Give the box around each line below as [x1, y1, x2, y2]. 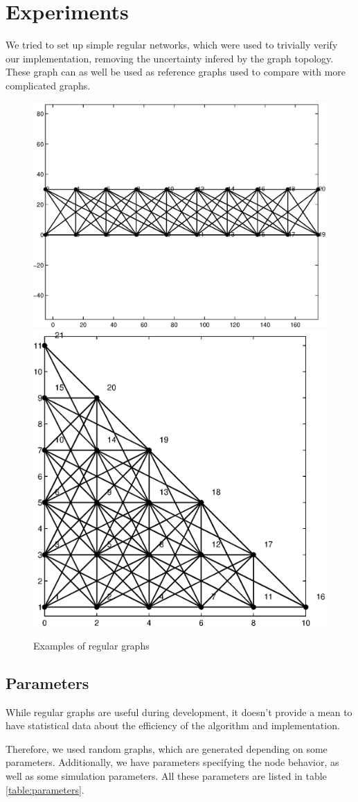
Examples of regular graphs [33, 638, 150, 652]
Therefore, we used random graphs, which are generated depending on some [6, 741, 328, 756]
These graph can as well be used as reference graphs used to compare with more [6, 64, 346, 79]
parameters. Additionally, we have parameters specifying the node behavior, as [6, 755, 339, 769]
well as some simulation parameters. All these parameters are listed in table [6, 768, 327, 783]
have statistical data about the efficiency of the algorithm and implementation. [6, 718, 340, 733]
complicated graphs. [6, 78, 91, 92]
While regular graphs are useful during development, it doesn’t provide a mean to [6, 704, 352, 719]
